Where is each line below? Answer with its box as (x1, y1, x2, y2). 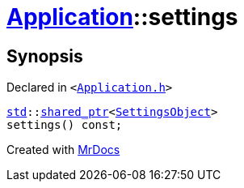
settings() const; (6, 118, 123, 132)
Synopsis (6, 45, 83, 66)
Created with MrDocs (6, 143, 120, 157)
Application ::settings (6, 3, 238, 31)
